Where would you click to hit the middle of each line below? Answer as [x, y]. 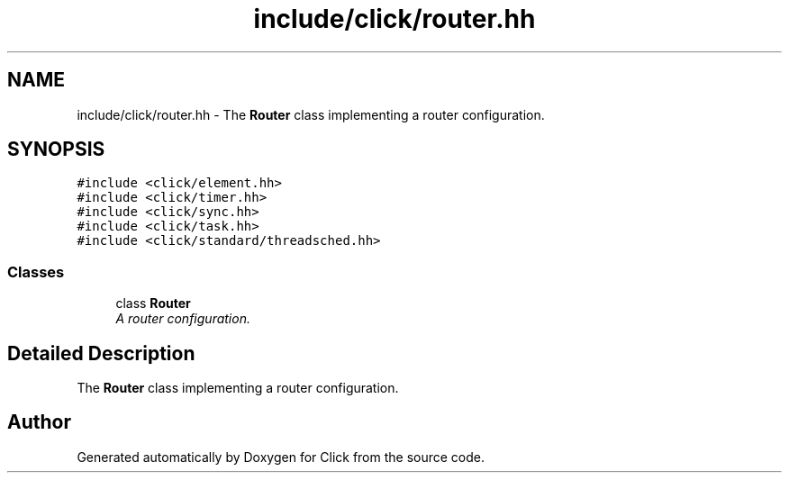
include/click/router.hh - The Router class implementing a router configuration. [311, 114]
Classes [36, 272]
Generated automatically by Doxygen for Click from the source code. [281, 457]
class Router [153, 303]
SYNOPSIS [56, 149]
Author [39, 422]
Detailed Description [101, 353]
